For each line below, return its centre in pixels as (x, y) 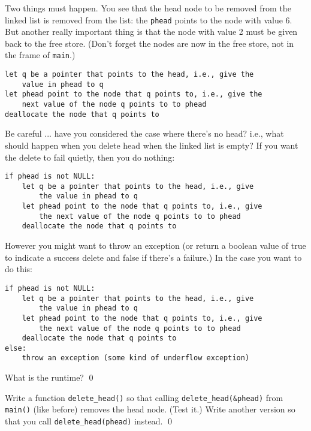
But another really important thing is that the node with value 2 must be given (151, 31)
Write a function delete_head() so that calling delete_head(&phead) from (144, 397)
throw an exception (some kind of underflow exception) (136, 358)
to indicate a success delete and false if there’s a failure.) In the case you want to (153, 257)
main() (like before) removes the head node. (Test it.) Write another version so (150, 409)
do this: (19, 269)
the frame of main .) (40, 55)
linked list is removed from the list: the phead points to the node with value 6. (149, 19)
